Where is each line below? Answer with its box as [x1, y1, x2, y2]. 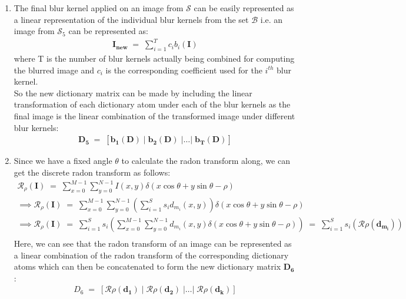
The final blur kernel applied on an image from [14, 2, 184, 14]
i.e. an [260, 13, 283, 25]
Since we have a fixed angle [14, 154, 112, 167]
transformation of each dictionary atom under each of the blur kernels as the [14, 98, 291, 110]
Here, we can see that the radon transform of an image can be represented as [14, 237, 292, 249]
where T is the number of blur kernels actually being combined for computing [14, 52, 295, 65]
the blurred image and [14, 63, 95, 76]
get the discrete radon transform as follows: [14, 166, 171, 178]
